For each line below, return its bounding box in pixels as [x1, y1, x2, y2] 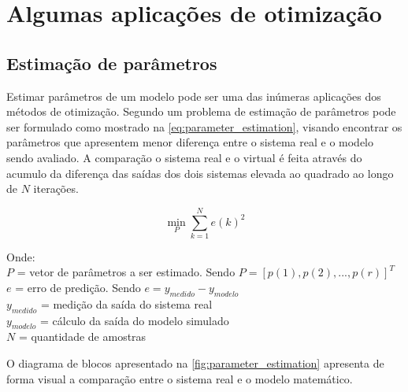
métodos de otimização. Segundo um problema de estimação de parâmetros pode [6, 103, 396, 120]
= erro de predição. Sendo [15, 279, 141, 296]
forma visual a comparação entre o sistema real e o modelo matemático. [6, 370, 353, 386]
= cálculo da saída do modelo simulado [40, 312, 229, 328]
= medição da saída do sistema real [40, 295, 213, 312]
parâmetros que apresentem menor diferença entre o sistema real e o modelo [6, 134, 374, 150]
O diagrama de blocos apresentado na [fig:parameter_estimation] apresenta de [6, 355, 384, 372]
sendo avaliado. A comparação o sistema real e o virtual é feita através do [6, 149, 362, 165]
